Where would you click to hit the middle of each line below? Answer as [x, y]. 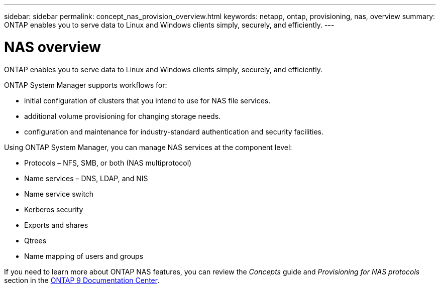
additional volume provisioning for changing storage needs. [123, 116]
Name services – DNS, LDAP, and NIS [86, 178]
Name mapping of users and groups [84, 256]
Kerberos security [54, 209]
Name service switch [59, 194]
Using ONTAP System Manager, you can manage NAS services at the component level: [148, 147]
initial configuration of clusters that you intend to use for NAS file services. [147, 100]
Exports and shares [56, 225]
